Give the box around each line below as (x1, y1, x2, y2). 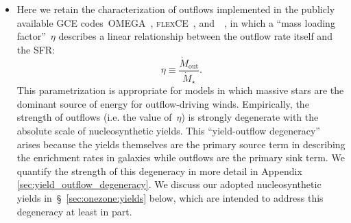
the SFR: (16, 42, 56, 56)
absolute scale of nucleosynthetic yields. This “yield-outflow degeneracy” (16, 123, 320, 137)
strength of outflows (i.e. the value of (16, 110, 172, 124)
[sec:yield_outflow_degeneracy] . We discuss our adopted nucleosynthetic (16, 177, 322, 191)
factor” (16, 29, 46, 43)
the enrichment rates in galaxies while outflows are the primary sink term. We (16, 150, 345, 165)
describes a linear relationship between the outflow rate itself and (58, 29, 332, 43)
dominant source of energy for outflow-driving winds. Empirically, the (16, 96, 309, 110)
